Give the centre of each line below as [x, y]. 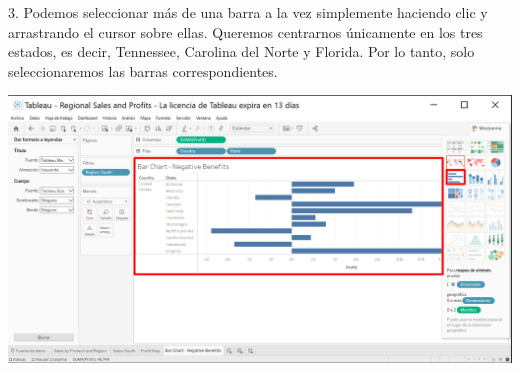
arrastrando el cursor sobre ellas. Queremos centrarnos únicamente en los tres [245, 31]
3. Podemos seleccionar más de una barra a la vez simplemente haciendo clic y [248, 12]
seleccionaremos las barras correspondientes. [143, 70]
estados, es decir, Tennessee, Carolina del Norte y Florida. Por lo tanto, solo [241, 51]
